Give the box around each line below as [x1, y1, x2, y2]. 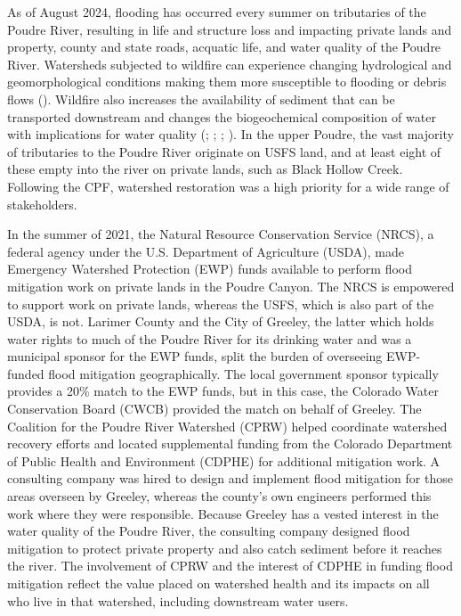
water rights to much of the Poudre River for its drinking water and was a [7, 329, 412, 348]
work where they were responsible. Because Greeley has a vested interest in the [7, 504, 439, 522]
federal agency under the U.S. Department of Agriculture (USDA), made [7, 242, 404, 260]
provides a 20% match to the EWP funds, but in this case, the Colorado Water [7, 382, 439, 400]
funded [7, 364, 44, 382]
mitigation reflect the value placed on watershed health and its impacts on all [7, 574, 430, 592]
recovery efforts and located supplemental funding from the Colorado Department [7, 434, 453, 453]
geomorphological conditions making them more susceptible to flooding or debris [7, 72, 447, 91]
